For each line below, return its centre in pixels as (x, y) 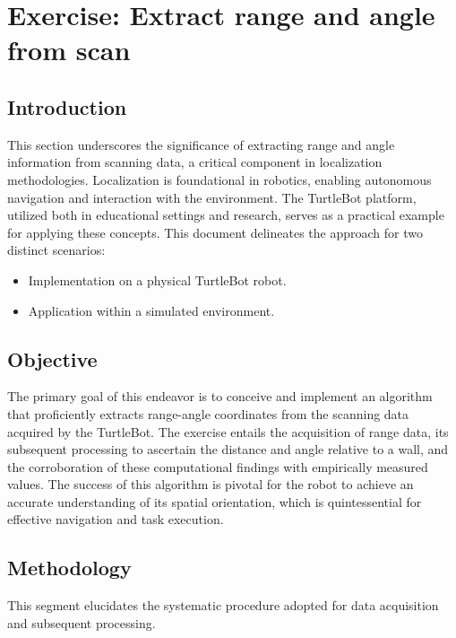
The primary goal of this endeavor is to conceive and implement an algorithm (220, 396)
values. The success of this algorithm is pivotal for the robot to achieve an (211, 484)
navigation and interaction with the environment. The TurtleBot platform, (212, 197)
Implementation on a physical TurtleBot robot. (157, 280)
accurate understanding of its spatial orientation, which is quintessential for (215, 501)
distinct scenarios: (56, 250)
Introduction (67, 106)
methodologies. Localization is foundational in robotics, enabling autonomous (219, 179)
